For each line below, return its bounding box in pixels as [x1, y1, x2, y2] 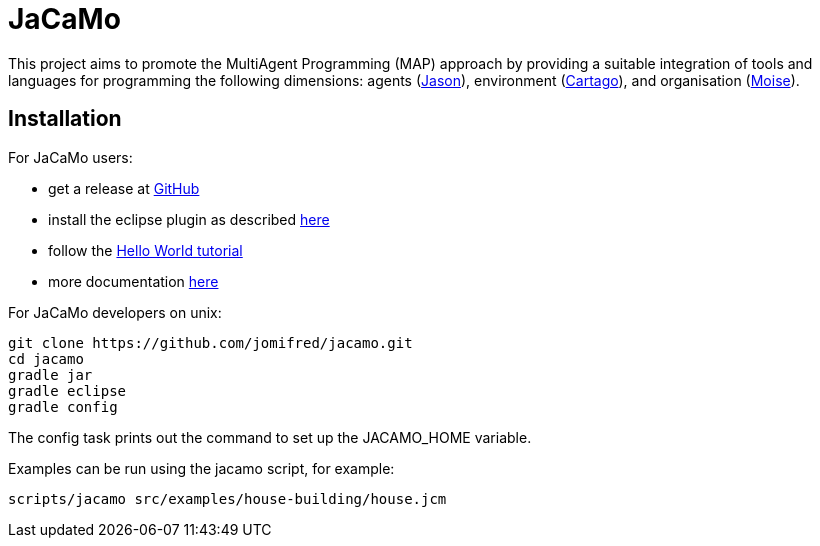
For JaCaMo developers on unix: [8, 303, 222, 321]
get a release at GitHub [48, 179, 200, 197]
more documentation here [48, 272, 219, 290]
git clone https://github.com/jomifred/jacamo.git [8, 334, 413, 351]
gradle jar [8, 366, 93, 383]
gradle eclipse [8, 382, 127, 399]
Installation [8, 106, 122, 132]
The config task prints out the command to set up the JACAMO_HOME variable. [8, 428, 532, 446]
